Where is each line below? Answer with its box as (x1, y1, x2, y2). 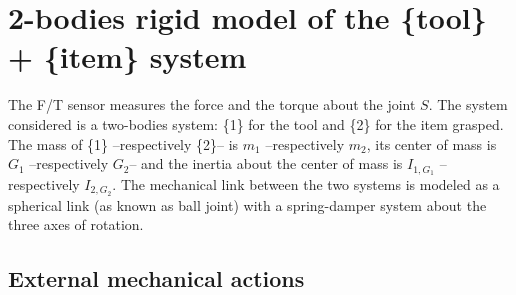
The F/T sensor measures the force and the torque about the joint (8, 94, 416, 115)
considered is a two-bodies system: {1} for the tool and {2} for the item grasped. (8, 113, 504, 134)
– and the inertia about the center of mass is (129, 153, 403, 174)
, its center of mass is (366, 133, 497, 154)
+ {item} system (8, 36, 247, 77)
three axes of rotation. (8, 214, 144, 235)
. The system (428, 94, 508, 115)
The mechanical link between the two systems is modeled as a (120, 173, 500, 194)
